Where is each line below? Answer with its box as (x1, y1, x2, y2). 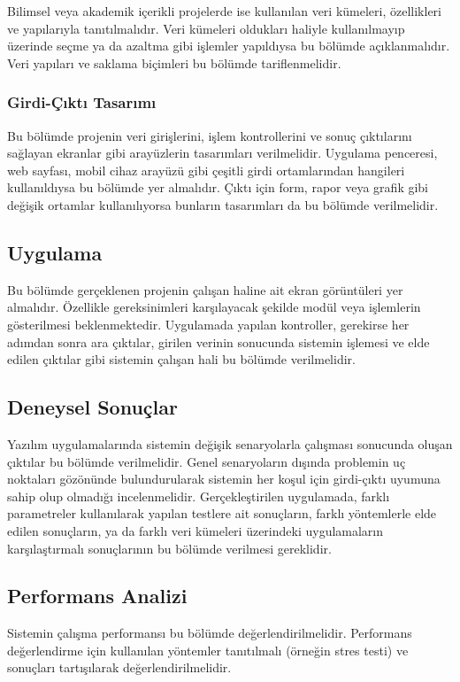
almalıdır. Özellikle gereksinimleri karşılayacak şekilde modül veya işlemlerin (7, 298, 421, 316)
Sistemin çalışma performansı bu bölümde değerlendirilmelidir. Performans (7, 624, 412, 642)
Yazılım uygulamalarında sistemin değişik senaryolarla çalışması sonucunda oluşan (7, 434, 453, 453)
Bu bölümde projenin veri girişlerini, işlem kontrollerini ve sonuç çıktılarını (7, 126, 412, 144)
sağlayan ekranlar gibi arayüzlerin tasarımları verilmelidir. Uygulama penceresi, (7, 143, 438, 162)
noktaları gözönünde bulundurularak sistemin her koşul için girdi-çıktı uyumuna (7, 469, 441, 488)
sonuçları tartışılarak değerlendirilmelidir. (7, 658, 232, 677)
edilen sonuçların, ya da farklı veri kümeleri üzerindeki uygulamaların (7, 521, 384, 539)
